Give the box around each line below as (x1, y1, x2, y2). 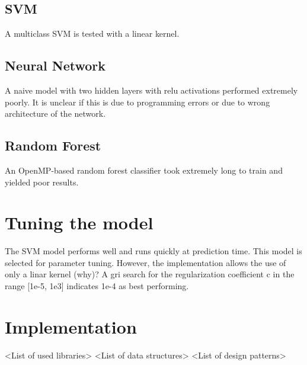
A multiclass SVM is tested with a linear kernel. (5, 27, 180, 40)
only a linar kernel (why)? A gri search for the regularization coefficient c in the (5, 268, 295, 280)
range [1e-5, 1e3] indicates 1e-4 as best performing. (5, 280, 189, 292)
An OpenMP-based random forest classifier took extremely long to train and (5, 164, 283, 176)
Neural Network (5, 56, 106, 75)
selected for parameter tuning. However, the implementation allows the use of (5, 256, 286, 268)
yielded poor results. (5, 175, 79, 188)
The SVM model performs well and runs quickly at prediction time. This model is (5, 245, 302, 257)
